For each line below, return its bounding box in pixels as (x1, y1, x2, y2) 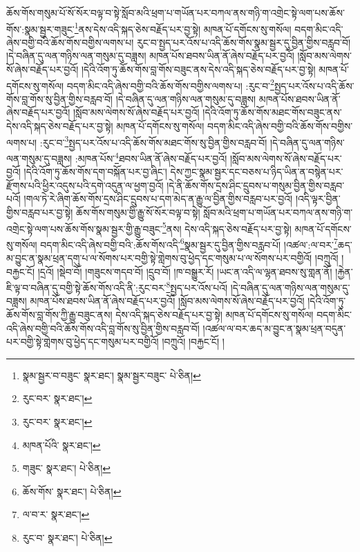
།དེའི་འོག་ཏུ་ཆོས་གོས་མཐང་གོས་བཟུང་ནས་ (202, 105, 342, 120)
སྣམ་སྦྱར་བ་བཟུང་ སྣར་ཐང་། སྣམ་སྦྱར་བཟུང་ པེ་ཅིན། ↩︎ (22, 368, 201, 382)
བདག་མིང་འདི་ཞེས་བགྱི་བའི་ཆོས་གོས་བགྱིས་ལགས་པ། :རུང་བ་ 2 (66, 76, 274, 93)
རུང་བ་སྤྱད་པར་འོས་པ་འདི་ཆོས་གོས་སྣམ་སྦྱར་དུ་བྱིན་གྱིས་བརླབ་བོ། (136, 35, 351, 49)
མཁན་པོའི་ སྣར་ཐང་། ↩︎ (22, 437, 101, 452)
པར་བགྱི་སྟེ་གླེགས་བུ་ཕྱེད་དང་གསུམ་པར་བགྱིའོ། (6, 334, 159, 349)
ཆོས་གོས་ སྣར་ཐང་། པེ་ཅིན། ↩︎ (22, 484, 122, 498)
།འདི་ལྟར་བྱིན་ (295, 191, 341, 206)
